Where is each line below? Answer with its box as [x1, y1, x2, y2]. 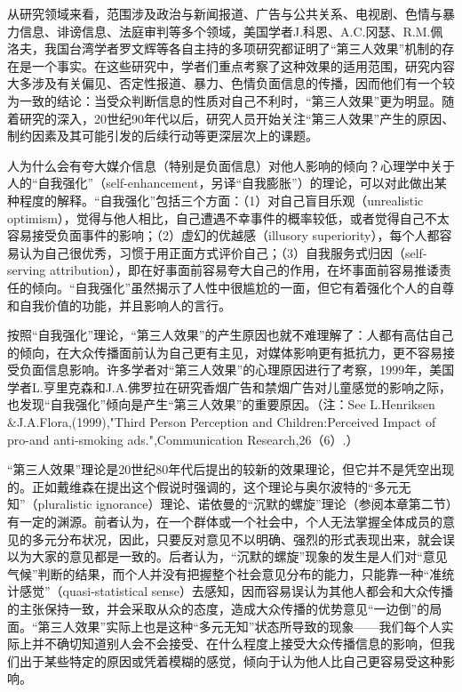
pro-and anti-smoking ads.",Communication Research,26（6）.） [7, 430, 359, 448]
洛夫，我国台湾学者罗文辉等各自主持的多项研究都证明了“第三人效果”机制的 [7, 39, 442, 58]
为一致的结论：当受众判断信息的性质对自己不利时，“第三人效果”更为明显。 [7, 91, 442, 109]
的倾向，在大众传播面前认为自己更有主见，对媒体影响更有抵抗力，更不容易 [7, 342, 442, 361]
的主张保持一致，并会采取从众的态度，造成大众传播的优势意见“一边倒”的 [7, 599, 430, 617]
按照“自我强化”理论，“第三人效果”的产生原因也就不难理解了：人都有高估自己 [7, 326, 454, 344]
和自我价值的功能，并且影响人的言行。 [7, 295, 231, 314]
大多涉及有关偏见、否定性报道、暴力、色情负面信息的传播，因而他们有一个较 [7, 74, 455, 93]
